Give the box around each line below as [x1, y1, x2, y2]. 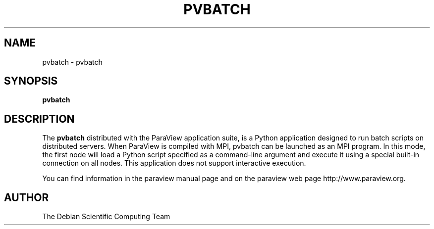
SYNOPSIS [4, 75, 58, 88]
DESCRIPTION [4, 112, 75, 125]
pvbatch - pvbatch [42, 57, 103, 66]
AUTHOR [4, 191, 49, 204]
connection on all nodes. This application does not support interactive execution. [42, 159, 306, 168]
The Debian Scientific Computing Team [42, 212, 170, 221]
